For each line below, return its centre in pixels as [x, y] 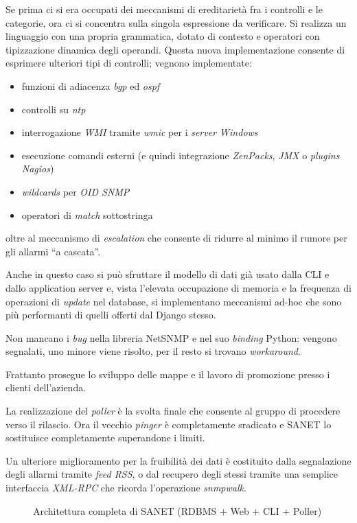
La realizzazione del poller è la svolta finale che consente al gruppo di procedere [173, 411]
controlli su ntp [54, 109]
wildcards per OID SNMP [76, 191]
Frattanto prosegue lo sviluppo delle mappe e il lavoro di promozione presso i [168, 374]
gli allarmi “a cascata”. [53, 251]
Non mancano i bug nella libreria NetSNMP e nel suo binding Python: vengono [171, 337]
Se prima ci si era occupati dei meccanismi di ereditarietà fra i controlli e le [164, 9]
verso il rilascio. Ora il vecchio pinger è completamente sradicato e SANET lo [169, 424]
